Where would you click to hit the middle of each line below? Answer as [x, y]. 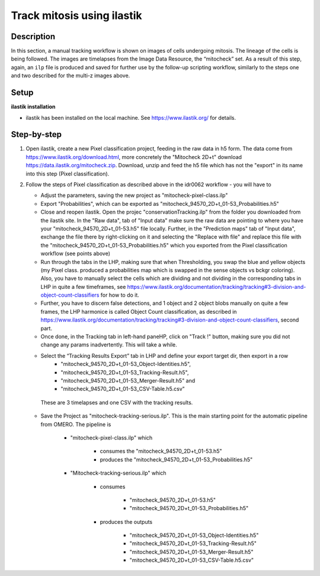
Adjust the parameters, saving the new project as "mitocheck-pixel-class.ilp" [134, 195]
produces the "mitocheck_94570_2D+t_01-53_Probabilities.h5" [176, 459]
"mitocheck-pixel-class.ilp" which [111, 437]
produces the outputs [126, 521]
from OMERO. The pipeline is [76, 424]
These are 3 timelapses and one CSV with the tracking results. [117, 402]
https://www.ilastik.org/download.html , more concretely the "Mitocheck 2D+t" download [134, 157]
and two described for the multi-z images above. [71, 76]
